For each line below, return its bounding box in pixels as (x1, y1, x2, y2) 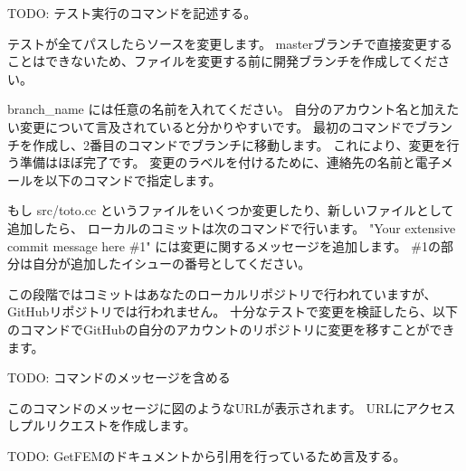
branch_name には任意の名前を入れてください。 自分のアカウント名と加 (7, 99, 434, 118)
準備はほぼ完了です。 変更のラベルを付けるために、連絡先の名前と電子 (19, 153, 441, 172)
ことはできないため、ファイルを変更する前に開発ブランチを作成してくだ (7, 52, 438, 71)
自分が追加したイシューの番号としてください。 (32, 254, 311, 273)
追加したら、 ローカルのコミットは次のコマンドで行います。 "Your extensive (7, 218, 456, 237)
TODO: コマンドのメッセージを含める (7, 368, 231, 387)
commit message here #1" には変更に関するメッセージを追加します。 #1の (7, 236, 441, 255)
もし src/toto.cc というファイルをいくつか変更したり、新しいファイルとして (7, 201, 454, 220)
